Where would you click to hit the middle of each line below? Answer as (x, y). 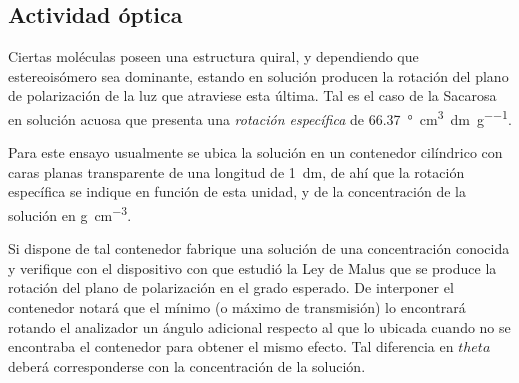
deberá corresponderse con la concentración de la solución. (187, 365)
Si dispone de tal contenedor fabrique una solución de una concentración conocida (259, 248)
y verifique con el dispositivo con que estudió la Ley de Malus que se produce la (252, 267)
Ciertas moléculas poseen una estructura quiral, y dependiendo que (213, 56)
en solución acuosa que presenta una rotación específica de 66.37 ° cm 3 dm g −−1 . (260, 117)
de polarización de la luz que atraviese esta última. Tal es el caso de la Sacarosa (252, 95)
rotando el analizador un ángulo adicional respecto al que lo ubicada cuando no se (259, 326)
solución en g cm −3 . (70, 213)
